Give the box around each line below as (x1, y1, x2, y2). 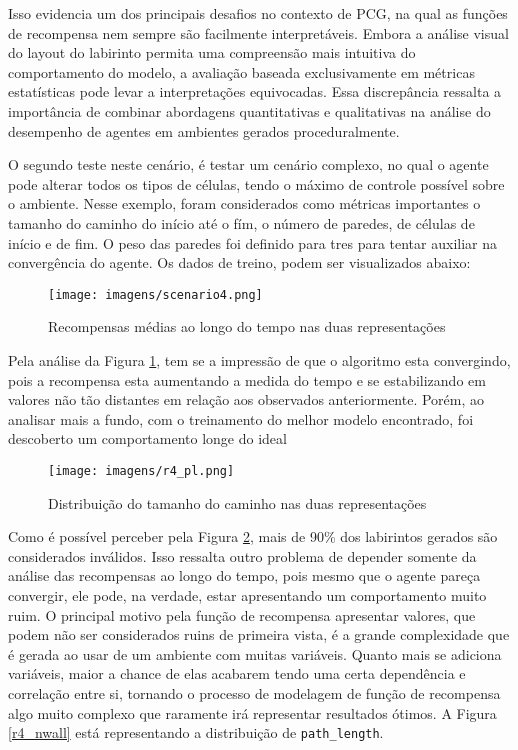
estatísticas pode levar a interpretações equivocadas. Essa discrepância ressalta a (8, 81, 502, 102)
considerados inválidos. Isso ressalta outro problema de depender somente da (8, 545, 477, 566)
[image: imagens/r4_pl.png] (48, 463, 235, 478)
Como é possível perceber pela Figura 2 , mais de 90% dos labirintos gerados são (8, 526, 498, 547)
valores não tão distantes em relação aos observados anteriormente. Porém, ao (8, 389, 485, 410)
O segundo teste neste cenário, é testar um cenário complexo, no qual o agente (8, 154, 489, 175)
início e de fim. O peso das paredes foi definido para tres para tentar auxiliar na (8, 232, 498, 253)
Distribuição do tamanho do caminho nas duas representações (48, 492, 427, 513)
